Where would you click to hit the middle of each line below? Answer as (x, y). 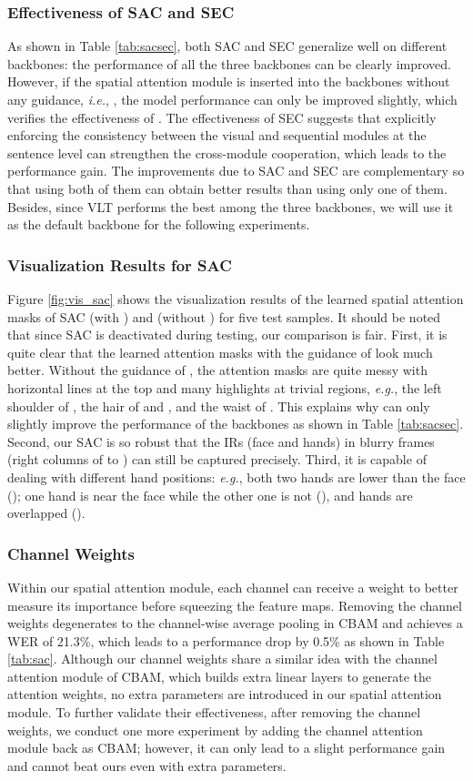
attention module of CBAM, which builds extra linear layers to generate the (220, 676)
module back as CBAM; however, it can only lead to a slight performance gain (226, 748)
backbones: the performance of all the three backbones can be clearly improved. (230, 63)
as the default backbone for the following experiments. (159, 224)
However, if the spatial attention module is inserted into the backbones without (229, 81)
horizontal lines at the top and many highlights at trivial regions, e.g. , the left (225, 387)
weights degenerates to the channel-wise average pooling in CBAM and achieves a (235, 623)
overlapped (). (46, 513)
